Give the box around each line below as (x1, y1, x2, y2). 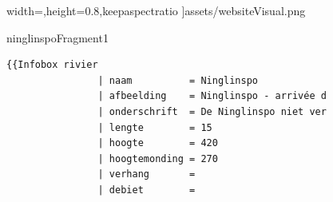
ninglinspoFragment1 (6, 29, 109, 46)
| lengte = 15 (97, 121, 212, 133)
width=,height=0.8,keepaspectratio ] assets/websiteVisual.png (6, 2, 306, 18)
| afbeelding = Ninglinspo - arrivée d (97, 90, 327, 102)
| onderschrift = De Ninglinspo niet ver (97, 105, 327, 117)
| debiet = (97, 184, 196, 196)
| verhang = (97, 168, 196, 180)
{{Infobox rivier (6, 59, 98, 71)
